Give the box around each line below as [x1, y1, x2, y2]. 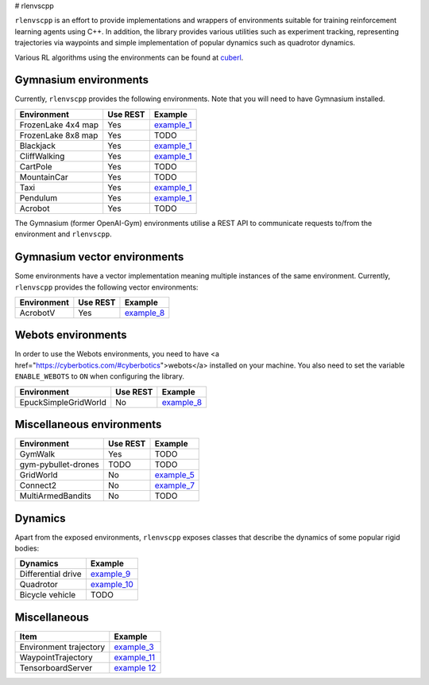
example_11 [114, 652, 156, 663]
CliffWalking [19, 150, 65, 162]
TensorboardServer [19, 662, 93, 673]
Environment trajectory [19, 641, 106, 652]
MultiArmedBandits [19, 490, 91, 501]
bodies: [14, 543, 40, 553]
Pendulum [19, 192, 58, 203]
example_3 [114, 641, 154, 652]
